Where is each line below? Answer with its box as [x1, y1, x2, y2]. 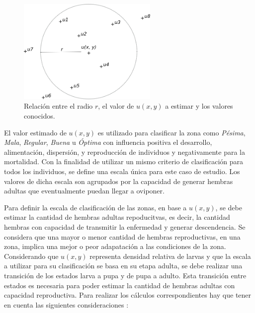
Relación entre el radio [24, 101, 93, 111]
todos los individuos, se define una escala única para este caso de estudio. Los [4, 166, 240, 176]
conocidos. [24, 111, 55, 121]
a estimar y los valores [165, 101, 233, 111]
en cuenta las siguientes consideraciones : [4, 299, 129, 310]
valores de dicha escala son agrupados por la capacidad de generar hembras [4, 176, 233, 186]
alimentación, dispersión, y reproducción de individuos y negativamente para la [4, 146, 245, 157]
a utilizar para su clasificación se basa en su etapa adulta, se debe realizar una [4, 260, 243, 271]
